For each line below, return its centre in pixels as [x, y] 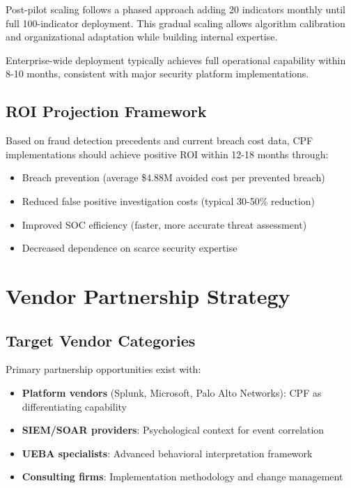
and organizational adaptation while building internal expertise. [142, 37]
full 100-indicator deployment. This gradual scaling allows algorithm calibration [175, 23]
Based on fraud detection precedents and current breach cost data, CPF [159, 140]
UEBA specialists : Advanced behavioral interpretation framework [167, 453]
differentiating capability [74, 406]
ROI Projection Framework [106, 111]
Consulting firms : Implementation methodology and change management [182, 476]
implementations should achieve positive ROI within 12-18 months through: [167, 154]
